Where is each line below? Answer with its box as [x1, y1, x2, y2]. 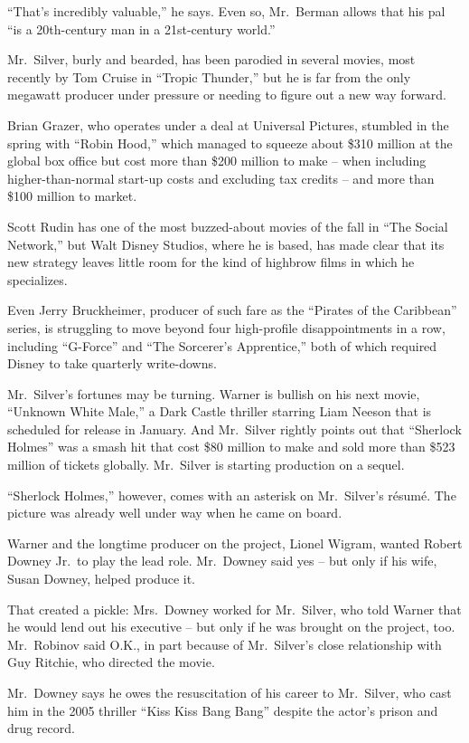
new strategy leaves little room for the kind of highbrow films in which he [7, 252, 415, 271]
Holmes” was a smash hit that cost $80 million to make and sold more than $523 [7, 437, 455, 456]
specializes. [7, 270, 68, 289]
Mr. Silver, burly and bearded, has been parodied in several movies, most [7, 50, 416, 69]
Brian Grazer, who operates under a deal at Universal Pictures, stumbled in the [7, 115, 449, 134]
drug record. [7, 719, 75, 738]
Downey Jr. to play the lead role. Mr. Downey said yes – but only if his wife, [7, 551, 437, 570]
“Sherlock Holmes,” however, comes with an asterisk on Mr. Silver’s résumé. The [7, 485, 456, 504]
